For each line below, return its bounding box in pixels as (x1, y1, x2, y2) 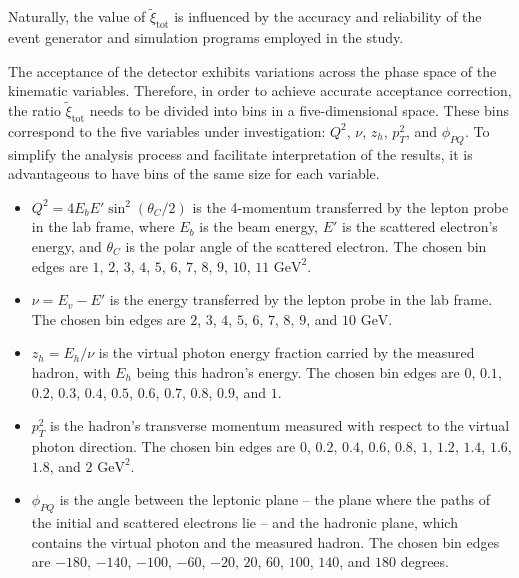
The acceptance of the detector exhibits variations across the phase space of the (8, 60, 497, 81)
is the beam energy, (199, 216, 318, 237)
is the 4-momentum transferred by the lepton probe (192, 196, 509, 217)
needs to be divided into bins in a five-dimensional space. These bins (89, 100, 510, 121)
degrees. (400, 551, 449, 572)
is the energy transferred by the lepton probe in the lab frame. (109, 289, 493, 310)
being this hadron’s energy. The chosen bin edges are (136, 361, 460, 382)
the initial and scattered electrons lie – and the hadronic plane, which (31, 511, 458, 532)
